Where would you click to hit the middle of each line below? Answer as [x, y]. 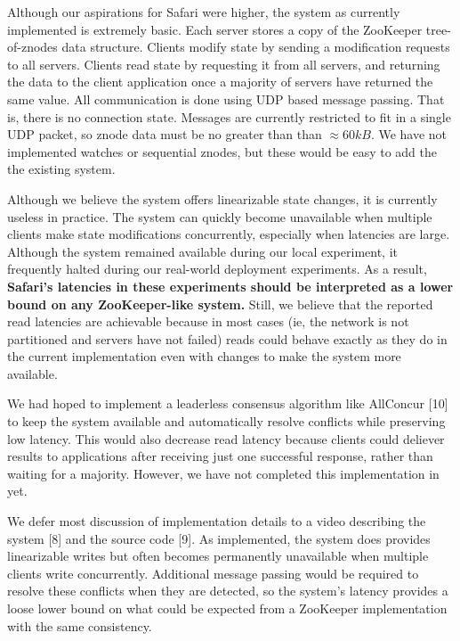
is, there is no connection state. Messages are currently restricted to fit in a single [229, 116]
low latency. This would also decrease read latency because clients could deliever [226, 438]
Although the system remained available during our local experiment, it [202, 251]
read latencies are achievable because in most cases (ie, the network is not [208, 321]
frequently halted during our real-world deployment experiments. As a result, [217, 269]
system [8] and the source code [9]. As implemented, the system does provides [219, 538]
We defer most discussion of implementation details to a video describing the [217, 521]
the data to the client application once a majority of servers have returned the [220, 82]
